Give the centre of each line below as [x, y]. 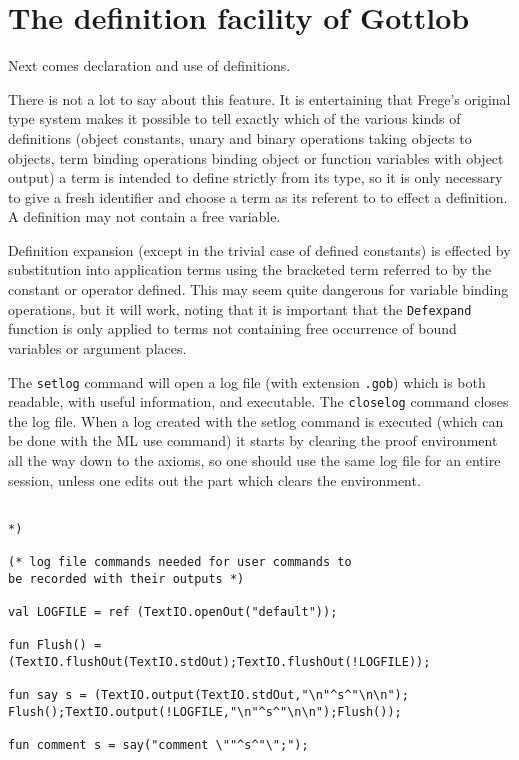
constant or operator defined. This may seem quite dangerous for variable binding [258, 289]
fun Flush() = [55, 645]
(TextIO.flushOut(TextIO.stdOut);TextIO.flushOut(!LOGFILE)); [219, 662]
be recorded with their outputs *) [126, 578]
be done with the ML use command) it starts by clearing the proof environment [253, 440]
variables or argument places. [97, 347]
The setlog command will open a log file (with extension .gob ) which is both [247, 381]
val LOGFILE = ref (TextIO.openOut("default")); [173, 612]
